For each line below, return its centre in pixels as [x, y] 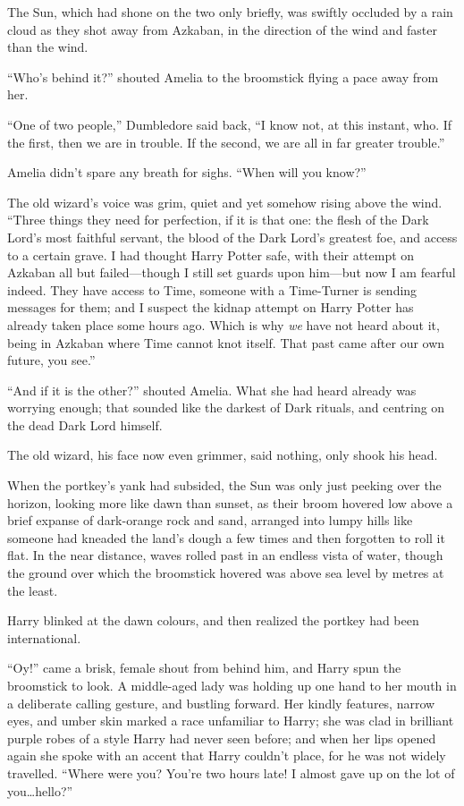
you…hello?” [40, 790]
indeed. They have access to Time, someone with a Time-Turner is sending [212, 289]
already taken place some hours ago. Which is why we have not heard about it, [224, 324]
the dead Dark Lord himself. [85, 424]
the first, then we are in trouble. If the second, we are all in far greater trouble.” [226, 142]
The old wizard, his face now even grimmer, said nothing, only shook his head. [223, 455]
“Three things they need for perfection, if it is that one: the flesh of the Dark [218, 220]
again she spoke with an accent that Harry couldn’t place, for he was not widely [227, 755]
